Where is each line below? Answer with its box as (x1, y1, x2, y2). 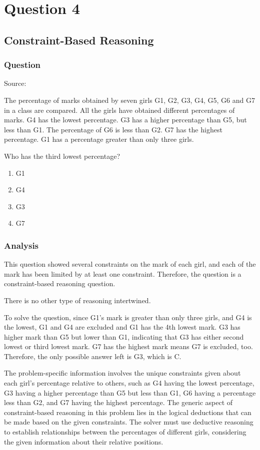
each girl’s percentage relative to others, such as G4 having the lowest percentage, (4, 378, 254, 388)
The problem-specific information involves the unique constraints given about (4, 368, 241, 378)
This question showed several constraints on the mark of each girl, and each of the (4, 259, 256, 269)
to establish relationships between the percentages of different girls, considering (4, 427, 246, 437)
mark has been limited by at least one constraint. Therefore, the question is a (4, 268, 241, 279)
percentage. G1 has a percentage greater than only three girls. (4, 134, 194, 144)
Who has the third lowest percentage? (4, 150, 120, 161)
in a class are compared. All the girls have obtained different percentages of (4, 104, 235, 115)
